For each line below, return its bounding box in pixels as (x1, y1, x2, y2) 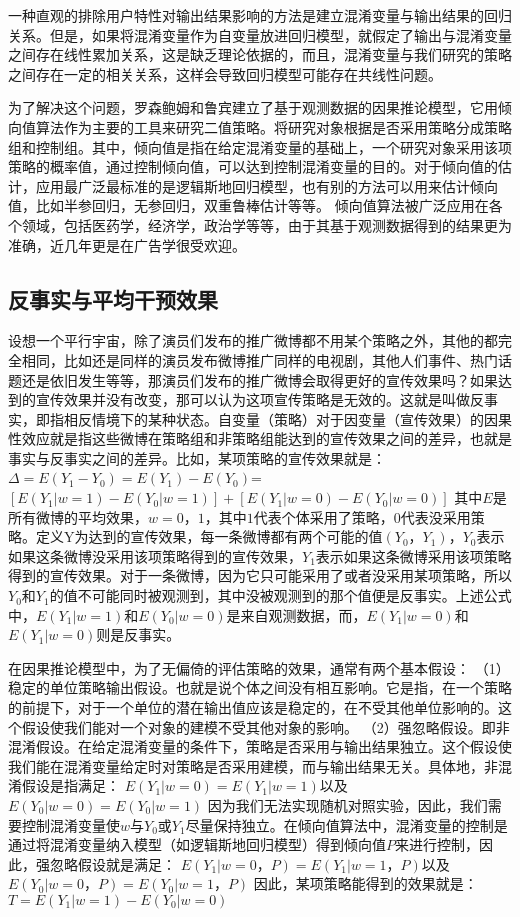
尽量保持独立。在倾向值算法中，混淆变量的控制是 (185, 814, 508, 835)
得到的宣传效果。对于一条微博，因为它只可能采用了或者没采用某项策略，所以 (8, 565, 512, 586)
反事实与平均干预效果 (8, 283, 218, 314)
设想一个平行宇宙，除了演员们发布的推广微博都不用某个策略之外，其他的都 (8, 330, 498, 351)
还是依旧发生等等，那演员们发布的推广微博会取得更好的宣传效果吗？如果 (21, 369, 498, 390)
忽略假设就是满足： (49, 853, 176, 874)
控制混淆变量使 (21, 814, 120, 835)
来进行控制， (395, 834, 479, 855)
